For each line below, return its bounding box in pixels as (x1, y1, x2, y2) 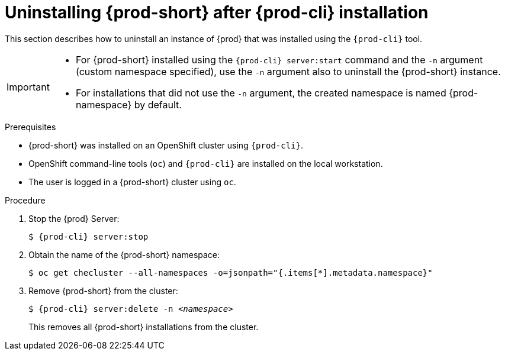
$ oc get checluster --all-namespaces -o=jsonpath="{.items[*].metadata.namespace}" (28, 267, 433, 277)
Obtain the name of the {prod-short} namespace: (28, 249, 220, 260)
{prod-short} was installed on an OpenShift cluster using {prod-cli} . (28, 140, 304, 150)
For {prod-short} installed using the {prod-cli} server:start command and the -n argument (75, 53, 483, 66)
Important (7, 80, 50, 93)
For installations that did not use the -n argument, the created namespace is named (75, 86, 446, 99)
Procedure (5, 195, 46, 205)
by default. (134, 98, 182, 111)
